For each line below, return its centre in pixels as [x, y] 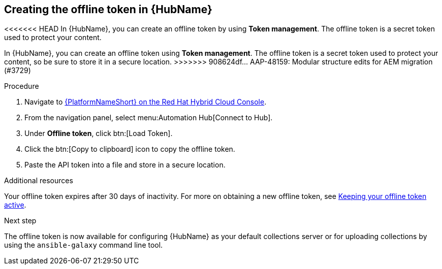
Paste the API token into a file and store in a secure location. [125, 165]
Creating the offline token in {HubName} [108, 9]
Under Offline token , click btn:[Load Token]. [99, 133]
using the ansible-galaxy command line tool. [84, 245]
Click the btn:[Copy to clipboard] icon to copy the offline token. [130, 149]
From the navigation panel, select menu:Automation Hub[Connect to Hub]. [149, 118]
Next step [20, 221]
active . [15, 205]
